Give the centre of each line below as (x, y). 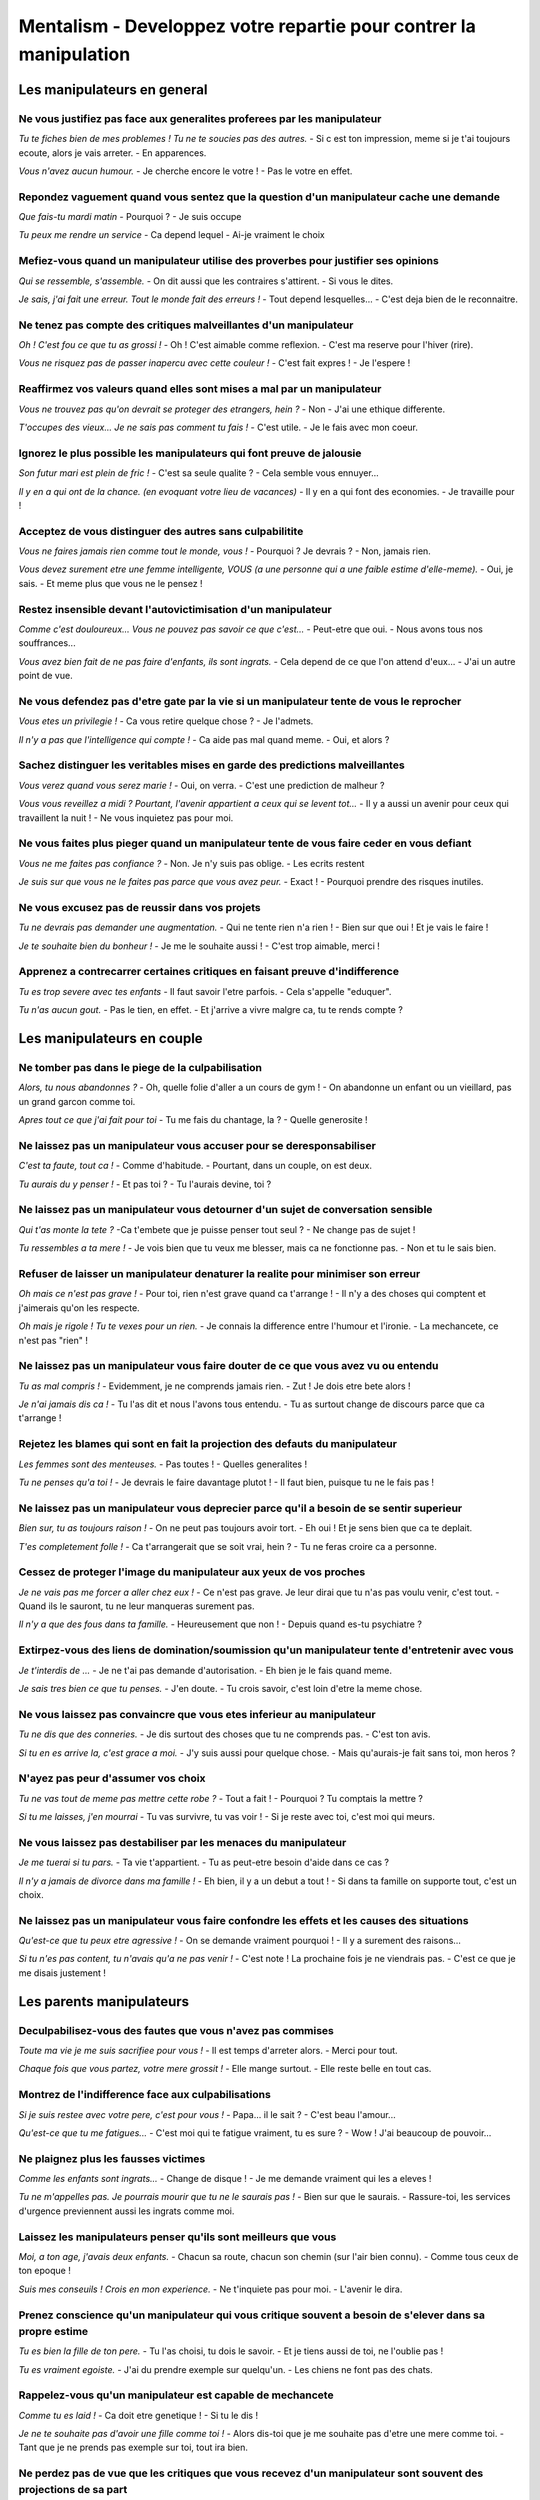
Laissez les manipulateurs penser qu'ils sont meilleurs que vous (177, 2237)
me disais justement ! (62, 1972)
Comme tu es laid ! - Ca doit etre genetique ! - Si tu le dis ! (138, 2415)
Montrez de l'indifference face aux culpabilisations (145, 2095)
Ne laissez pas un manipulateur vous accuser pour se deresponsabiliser (197, 1145)
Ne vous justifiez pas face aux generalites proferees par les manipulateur (200, 118)
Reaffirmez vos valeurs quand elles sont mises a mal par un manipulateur (200, 389)
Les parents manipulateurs (104, 2001)
